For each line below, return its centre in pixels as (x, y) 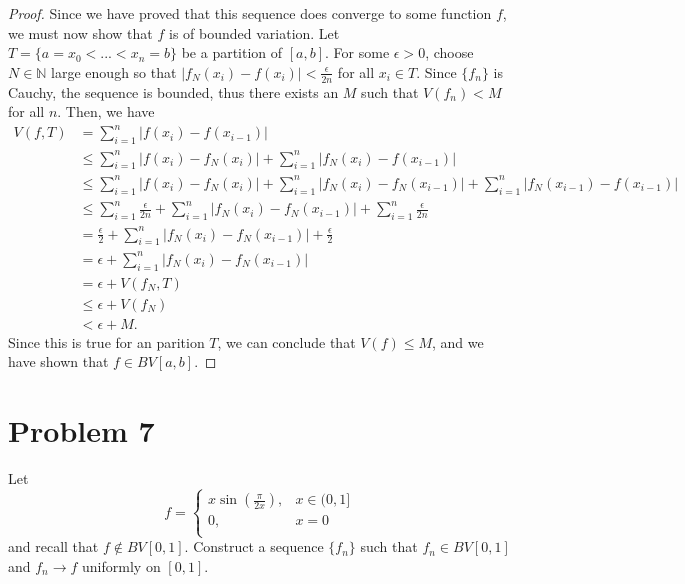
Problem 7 (81, 430)
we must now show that (80, 32)
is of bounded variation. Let (254, 32)
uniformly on (121, 565)
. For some (357, 52)
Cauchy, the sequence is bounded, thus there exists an (173, 91)
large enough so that (114, 71)
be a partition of (232, 52)
